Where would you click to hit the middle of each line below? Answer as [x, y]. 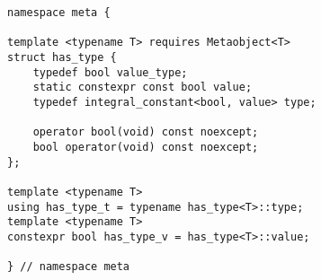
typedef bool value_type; [110, 72]
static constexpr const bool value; [143, 87]
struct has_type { [62, 57]
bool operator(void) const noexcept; [146, 147]
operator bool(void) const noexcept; [146, 132]
